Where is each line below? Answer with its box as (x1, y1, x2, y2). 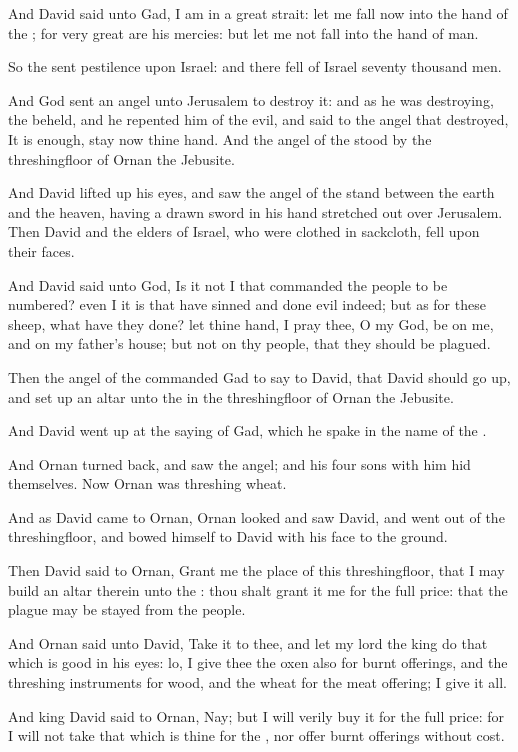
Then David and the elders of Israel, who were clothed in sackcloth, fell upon (8, 221, 480, 242)
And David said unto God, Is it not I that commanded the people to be (8, 274, 448, 295)
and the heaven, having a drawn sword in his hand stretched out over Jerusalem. (8, 201, 503, 222)
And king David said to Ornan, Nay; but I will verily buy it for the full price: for (8, 705, 504, 726)
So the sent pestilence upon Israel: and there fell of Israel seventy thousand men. (8, 56, 502, 77)
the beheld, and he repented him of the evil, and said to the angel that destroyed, (8, 109, 509, 130)
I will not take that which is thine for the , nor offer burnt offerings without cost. (8, 725, 505, 746)
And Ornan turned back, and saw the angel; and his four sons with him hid (8, 453, 471, 474)
